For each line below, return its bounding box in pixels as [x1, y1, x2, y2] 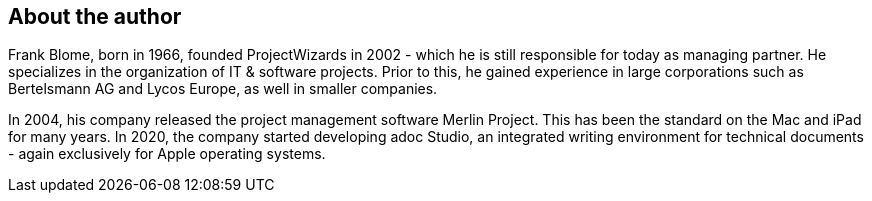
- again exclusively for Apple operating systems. [8, 145, 326, 163]
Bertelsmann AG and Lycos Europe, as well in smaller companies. [8, 80, 438, 98]
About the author [8, 4, 182, 29]
